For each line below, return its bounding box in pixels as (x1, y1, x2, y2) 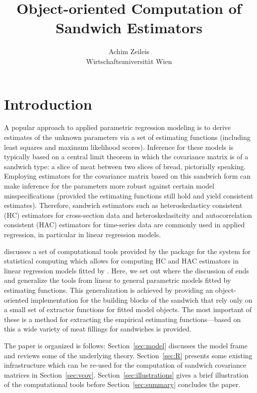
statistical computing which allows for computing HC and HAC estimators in (4, 256, 239, 266)
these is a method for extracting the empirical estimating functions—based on (4, 314, 241, 324)
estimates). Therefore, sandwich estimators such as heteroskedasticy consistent (4, 200, 243, 210)
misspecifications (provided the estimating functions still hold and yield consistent (4, 190, 254, 200)
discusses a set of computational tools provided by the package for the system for (4, 246, 251, 256)
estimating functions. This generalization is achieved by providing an (4, 284, 213, 295)
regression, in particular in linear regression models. (4, 229, 161, 239)
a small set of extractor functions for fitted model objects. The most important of (4, 304, 252, 315)
